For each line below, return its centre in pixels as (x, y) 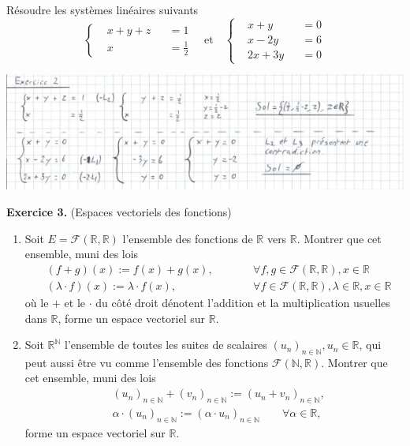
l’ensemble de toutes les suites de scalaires (166, 345)
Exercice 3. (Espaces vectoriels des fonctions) (119, 212)
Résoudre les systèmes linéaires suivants (102, 9)
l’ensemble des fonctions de (188, 238)
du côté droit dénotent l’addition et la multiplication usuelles (243, 302)
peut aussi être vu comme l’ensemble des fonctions (147, 362)
